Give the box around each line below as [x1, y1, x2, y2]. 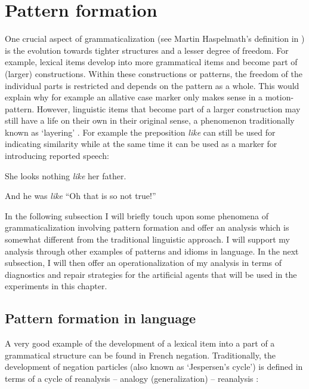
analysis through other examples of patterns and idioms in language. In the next [5, 244, 299, 257]
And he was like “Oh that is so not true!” [5, 189, 156, 202]
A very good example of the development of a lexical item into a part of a [5, 337, 275, 350]
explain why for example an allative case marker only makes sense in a [5, 91, 263, 103]
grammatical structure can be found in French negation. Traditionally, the [5, 348, 276, 361]
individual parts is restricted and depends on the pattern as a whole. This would [5, 79, 299, 91]
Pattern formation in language [5, 309, 196, 327]
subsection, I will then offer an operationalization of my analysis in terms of [5, 256, 282, 269]
